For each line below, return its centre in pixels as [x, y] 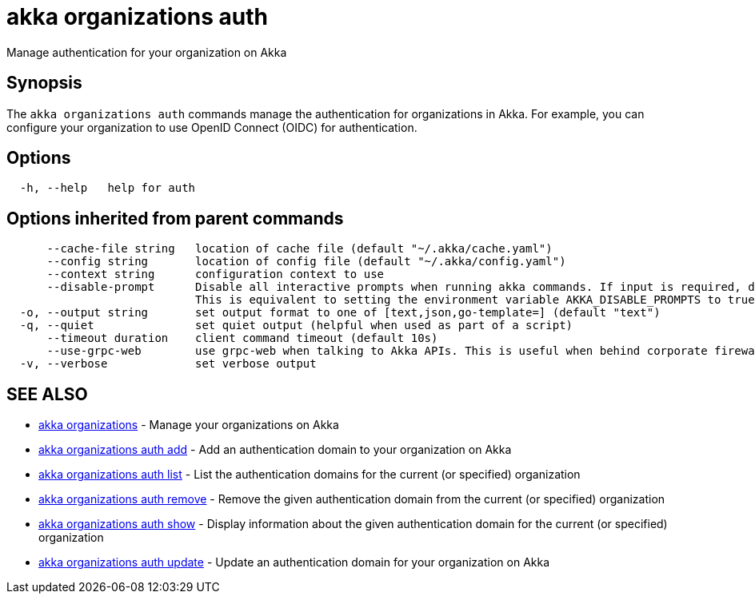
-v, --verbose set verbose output [168, 364]
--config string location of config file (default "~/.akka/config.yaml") [306, 262]
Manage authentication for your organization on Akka [147, 52]
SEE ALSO [47, 394]
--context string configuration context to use [216, 274]
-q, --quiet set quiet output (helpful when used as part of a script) [296, 326]
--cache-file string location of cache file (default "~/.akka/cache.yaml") [300, 249]
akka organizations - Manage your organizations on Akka [189, 425]
